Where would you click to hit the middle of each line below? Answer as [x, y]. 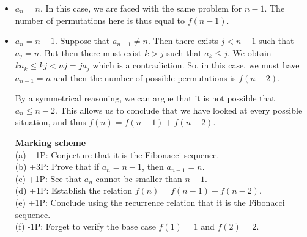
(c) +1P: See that [48, 178]
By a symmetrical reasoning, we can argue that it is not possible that [145, 98]
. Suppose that [83, 41]
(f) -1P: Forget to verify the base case [85, 226]
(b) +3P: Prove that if [57, 166]
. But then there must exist [91, 52]
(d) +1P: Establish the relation [73, 190]
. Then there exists [183, 41]
